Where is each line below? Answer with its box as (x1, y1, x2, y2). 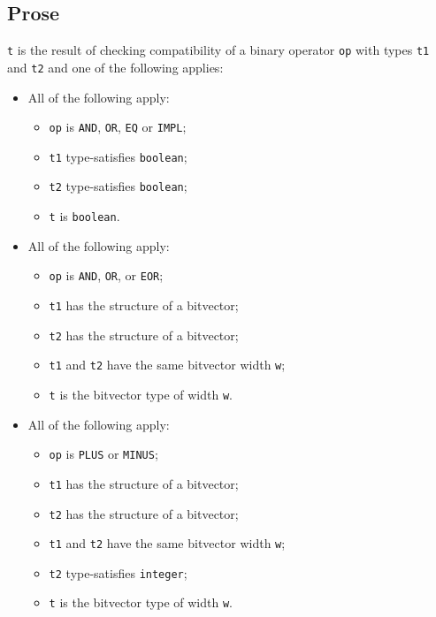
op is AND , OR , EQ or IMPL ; (49, 118, 187, 136)
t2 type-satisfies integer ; (49, 563, 187, 582)
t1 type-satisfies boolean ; (49, 147, 187, 165)
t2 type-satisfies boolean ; (49, 177, 187, 195)
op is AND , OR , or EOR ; (49, 266, 164, 285)
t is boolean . (49, 207, 120, 225)
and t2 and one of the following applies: (7, 57, 224, 76)
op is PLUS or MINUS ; (49, 445, 158, 463)
